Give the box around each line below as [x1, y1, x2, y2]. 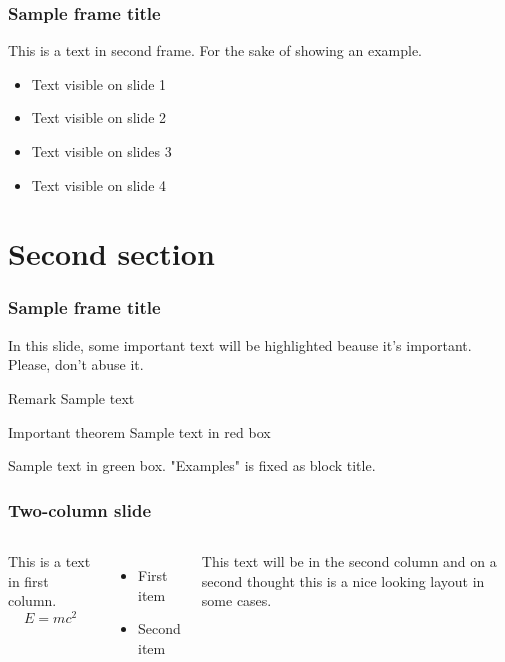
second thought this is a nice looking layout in [201, 570, 485, 591]
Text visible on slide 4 [31, 174, 167, 195]
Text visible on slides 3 [31, 141, 172, 161]
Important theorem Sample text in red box [8, 421, 271, 442]
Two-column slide [8, 497, 152, 522]
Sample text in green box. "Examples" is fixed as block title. [8, 455, 376, 476]
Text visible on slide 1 [31, 73, 167, 94]
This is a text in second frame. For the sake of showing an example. [8, 40, 423, 61]
